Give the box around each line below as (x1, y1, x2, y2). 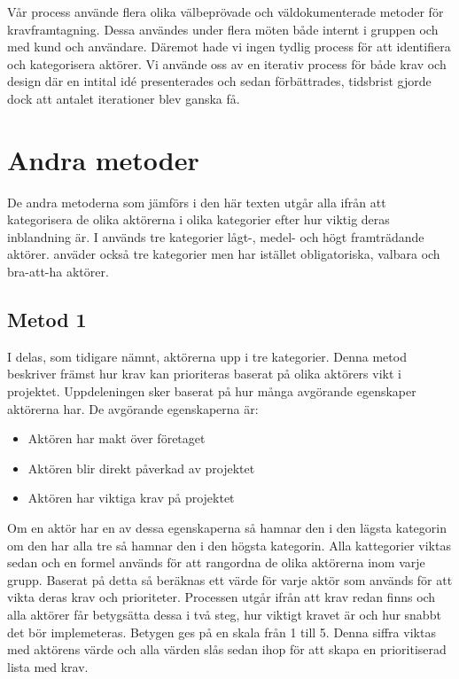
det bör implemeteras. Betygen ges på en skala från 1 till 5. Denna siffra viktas (7, 622, 436, 641)
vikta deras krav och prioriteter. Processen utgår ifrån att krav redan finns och (7, 588, 436, 606)
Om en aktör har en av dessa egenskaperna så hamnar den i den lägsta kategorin (7, 519, 447, 537)
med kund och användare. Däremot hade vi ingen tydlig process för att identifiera (7, 37, 451, 56)
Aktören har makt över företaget (27, 429, 206, 448)
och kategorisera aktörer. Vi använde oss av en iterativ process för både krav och (7, 54, 447, 73)
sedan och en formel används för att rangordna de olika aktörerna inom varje (7, 553, 425, 572)
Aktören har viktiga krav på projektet (27, 488, 235, 507)
